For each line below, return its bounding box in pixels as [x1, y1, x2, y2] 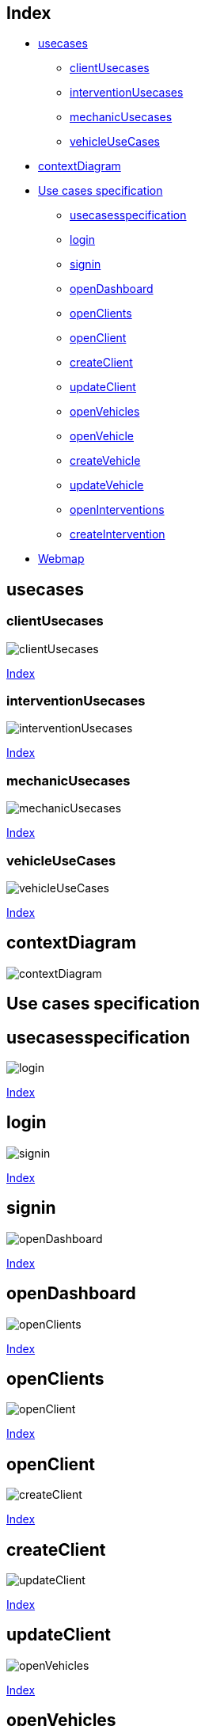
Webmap [38, 552, 85, 566]
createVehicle [70, 454, 141, 468]
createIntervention [70, 527, 165, 542]
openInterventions [70, 503, 165, 517]
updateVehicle [70, 478, 144, 492]
